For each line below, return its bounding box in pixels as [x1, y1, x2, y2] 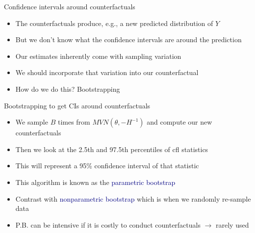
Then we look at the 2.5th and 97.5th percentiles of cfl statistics [15, 144, 208, 154]
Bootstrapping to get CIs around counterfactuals [4, 100, 151, 110]
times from [57, 117, 90, 127]
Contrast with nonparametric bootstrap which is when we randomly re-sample [15, 193, 251, 204]
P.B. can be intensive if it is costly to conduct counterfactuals [15, 219, 201, 230]
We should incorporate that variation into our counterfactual [15, 67, 199, 78]
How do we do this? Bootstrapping [15, 83, 120, 94]
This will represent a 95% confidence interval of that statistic [15, 160, 199, 171]
